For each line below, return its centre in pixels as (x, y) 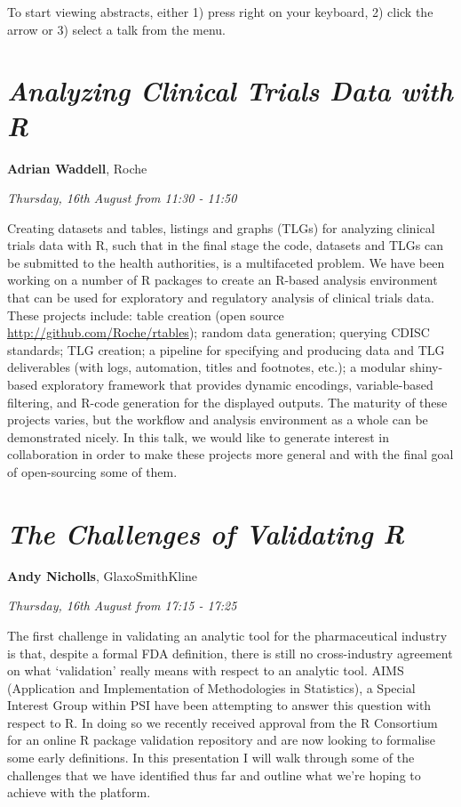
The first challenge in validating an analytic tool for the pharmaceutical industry (227, 635)
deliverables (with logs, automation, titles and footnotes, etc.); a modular (207, 367)
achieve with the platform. (79, 792)
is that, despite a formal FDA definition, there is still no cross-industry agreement (230, 653)
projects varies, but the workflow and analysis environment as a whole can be (218, 420)
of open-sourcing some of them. (92, 472)
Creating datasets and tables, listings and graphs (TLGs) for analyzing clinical (221, 227)
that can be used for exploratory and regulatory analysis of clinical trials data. (221, 298)
